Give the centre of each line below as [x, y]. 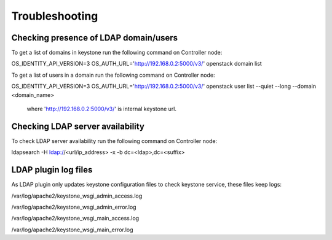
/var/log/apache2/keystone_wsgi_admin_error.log [74, 207]
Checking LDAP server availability [78, 126]
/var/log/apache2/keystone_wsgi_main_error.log [72, 230]
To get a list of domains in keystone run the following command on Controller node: [117, 53]
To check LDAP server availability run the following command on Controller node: [114, 141]
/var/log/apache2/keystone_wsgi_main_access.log [75, 219]
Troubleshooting [55, 16]
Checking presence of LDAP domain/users [95, 38]
